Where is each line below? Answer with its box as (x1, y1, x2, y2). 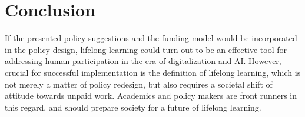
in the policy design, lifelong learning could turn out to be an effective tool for (5, 43, 287, 55)
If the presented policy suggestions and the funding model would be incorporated (5, 32, 297, 44)
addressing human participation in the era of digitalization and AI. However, (5, 55, 281, 67)
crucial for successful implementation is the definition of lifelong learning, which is (5, 66, 301, 78)
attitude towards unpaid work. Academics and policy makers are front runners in (5, 89, 297, 102)
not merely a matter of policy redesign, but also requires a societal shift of (5, 78, 273, 90)
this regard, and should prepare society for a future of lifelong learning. (5, 101, 261, 113)
